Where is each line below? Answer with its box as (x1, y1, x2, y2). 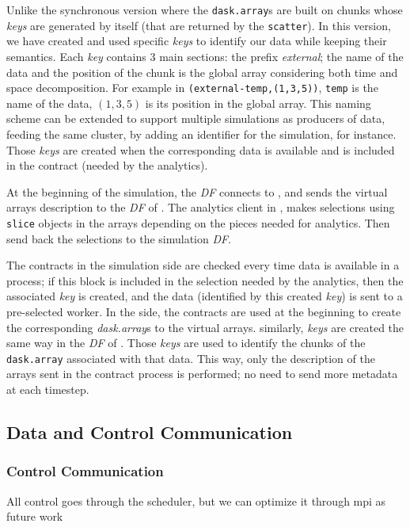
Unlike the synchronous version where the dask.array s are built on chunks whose (6, 2, 403, 17)
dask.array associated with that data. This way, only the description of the (6, 349, 375, 366)
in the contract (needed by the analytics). (6, 157, 208, 174)
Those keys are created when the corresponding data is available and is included (6, 141, 395, 158)
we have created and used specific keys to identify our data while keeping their (6, 32, 387, 49)
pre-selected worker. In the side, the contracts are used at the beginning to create (6, 303, 401, 319)
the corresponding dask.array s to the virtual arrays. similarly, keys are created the (6, 319, 404, 335)
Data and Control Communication (6, 419, 293, 444)
